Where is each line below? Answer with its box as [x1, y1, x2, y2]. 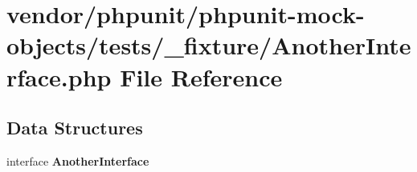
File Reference [120, 60, 283, 93]
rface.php [6, 60, 112, 93]
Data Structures [6, 115, 143, 140]
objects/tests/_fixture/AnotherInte [6, 29, 411, 62]
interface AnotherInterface [6, 152, 149, 169]
